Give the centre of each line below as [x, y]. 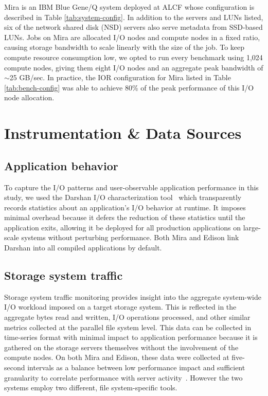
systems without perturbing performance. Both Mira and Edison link [130, 237]
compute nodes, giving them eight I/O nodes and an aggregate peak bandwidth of [134, 67]
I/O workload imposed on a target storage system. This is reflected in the [120, 307]
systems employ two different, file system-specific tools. [91, 388]
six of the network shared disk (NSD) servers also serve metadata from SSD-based [133, 27]
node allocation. [29, 97]
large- [252, 227]
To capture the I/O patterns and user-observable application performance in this [131, 187]
